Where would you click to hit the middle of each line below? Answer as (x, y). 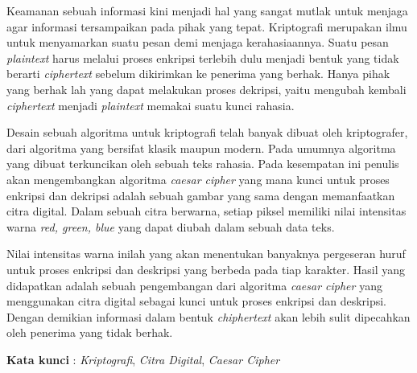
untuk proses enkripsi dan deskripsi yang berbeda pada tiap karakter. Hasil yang (206, 269)
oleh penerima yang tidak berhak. (90, 332)
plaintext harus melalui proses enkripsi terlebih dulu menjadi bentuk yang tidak (203, 57)
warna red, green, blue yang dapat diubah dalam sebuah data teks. (171, 226)
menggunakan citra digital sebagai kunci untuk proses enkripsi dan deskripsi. (197, 301)
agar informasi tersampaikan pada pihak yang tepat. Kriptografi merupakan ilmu (207, 26)
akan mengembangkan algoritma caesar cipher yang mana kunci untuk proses (198, 179)
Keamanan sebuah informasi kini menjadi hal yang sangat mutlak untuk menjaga (207, 10)
